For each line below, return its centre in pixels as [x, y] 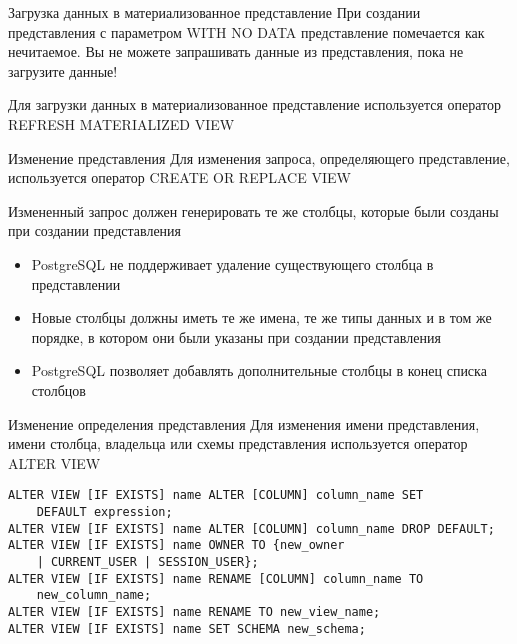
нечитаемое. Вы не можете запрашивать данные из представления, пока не [236, 51]
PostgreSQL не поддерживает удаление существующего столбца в [232, 263]
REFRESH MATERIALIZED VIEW [121, 123]
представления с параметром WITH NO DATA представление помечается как [246, 31]
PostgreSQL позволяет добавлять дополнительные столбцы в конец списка [259, 370]
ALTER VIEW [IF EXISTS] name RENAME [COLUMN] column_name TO [216, 578]
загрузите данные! [63, 70]
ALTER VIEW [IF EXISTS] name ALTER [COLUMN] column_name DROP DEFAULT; [251, 528]
